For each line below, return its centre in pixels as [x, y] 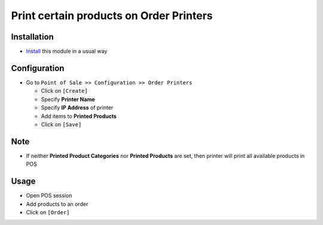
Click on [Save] [61, 124]
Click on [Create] [64, 91]
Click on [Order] [48, 212]
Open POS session [49, 196]
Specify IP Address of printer [77, 108]
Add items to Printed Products [79, 116]
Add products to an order [57, 204]
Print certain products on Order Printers [112, 16]
